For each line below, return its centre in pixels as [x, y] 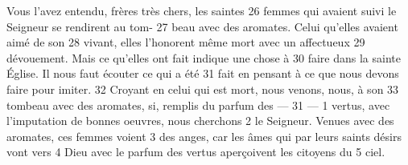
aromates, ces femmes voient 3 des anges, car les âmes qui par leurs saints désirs [204, 136]
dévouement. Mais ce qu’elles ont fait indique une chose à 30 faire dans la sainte [204, 57]
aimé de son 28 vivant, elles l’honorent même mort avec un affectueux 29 [186, 42]
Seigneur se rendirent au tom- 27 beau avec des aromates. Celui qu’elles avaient [202, 26]
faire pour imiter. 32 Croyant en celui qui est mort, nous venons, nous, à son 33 [203, 89]
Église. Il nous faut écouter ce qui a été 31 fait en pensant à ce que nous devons [203, 73]
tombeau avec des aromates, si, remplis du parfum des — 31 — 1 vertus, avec [198, 105]
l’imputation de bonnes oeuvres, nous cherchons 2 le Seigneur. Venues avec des [200, 121]
